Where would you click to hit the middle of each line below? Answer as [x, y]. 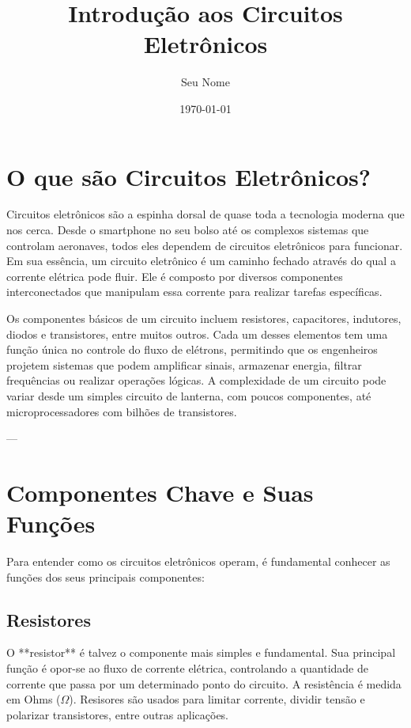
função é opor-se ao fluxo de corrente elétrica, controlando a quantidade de [187, 668]
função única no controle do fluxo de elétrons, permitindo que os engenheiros [192, 349]
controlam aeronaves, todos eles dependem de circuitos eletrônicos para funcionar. [205, 245]
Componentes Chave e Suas [160, 492]
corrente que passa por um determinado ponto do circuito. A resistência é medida [204, 683]
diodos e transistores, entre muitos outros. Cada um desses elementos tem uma [197, 334]
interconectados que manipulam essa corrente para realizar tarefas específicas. [194, 292]
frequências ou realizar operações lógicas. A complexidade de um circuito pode [196, 380]
